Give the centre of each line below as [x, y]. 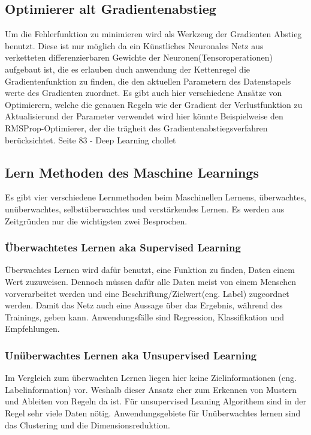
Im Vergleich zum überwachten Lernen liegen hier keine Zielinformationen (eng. [151, 378]
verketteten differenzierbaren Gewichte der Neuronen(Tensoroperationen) [139, 57]
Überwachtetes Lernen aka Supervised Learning [123, 247]
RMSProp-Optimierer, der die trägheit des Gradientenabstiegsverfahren [136, 127]
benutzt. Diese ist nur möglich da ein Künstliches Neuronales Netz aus [134, 45]
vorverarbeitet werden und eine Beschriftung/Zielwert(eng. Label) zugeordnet [147, 293]
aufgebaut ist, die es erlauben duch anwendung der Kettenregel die [128, 69]
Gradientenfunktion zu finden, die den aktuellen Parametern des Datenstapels [148, 81]
